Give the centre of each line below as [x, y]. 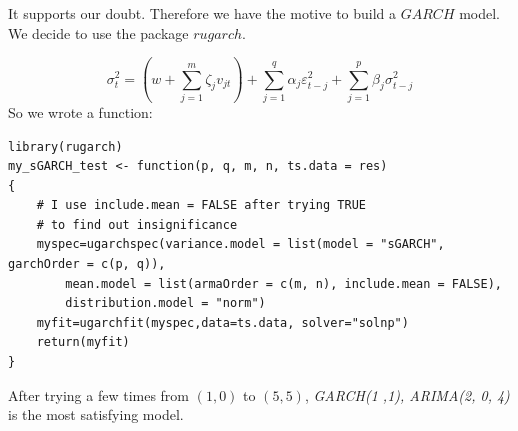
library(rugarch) [65, 146]
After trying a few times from [99, 394]
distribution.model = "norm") [165, 303]
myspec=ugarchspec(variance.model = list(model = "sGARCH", [240, 244]
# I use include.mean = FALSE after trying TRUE [201, 205]
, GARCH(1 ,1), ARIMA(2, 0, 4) [407, 394]
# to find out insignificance [137, 224]
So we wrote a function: [80, 111]
